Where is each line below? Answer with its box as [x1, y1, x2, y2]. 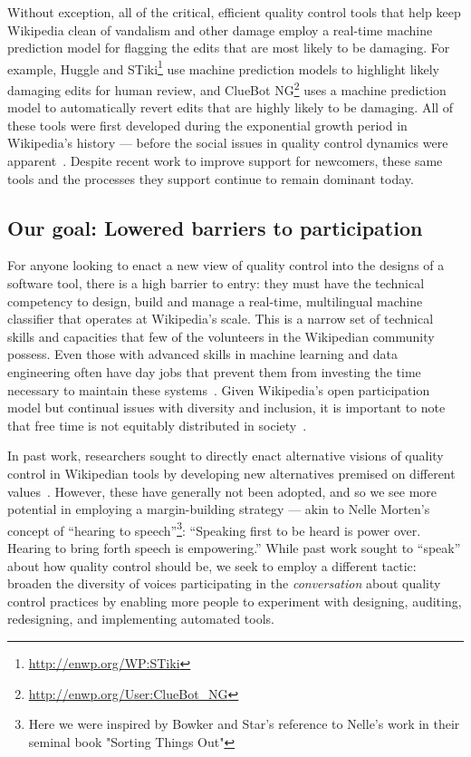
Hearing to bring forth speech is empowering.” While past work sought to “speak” [7, 539, 461, 558]
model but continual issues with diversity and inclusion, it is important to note [7, 398, 446, 417]
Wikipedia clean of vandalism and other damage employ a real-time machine [7, 20, 433, 39]
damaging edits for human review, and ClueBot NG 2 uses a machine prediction [7, 78, 447, 99]
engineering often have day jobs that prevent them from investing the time [7, 363, 421, 382]
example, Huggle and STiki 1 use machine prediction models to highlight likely [7, 56, 440, 78]
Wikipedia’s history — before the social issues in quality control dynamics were [7, 133, 448, 152]
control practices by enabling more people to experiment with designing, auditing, [7, 591, 462, 610]
